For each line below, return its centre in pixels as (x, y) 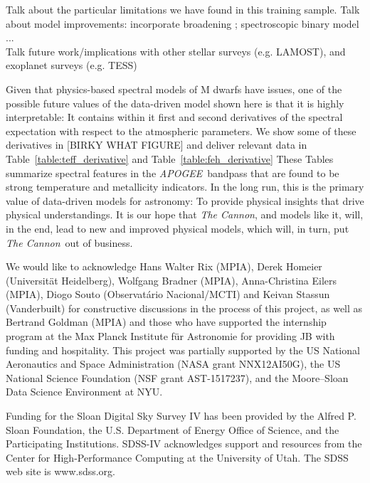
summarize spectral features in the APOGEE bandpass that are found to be (173, 172)
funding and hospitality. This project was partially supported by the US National (183, 350)
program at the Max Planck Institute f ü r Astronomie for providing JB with (170, 336)
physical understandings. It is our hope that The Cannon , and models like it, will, (185, 214)
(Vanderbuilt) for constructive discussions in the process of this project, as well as (184, 308)
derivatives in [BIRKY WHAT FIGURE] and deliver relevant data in (157, 145)
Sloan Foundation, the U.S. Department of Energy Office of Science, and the (173, 429)
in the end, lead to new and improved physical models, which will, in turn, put (178, 228)
